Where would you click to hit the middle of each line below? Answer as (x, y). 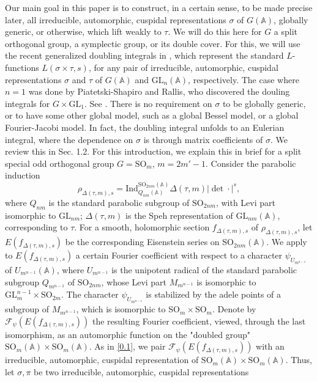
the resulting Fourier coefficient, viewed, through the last (199, 321)
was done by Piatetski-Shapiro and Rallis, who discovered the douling (159, 91)
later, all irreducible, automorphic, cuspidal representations (116, 19)
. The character (90, 294)
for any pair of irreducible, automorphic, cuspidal (186, 67)
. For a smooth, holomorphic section (142, 227)
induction (23, 175)
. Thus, (299, 360)
